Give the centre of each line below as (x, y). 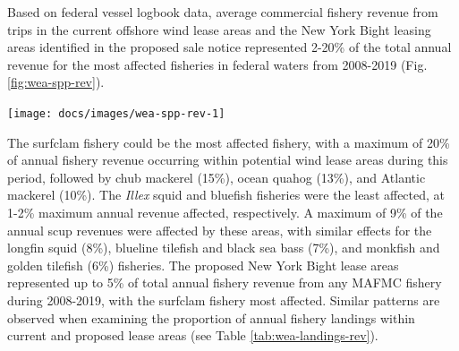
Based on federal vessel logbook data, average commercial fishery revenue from (223, 12)
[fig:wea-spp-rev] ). (56, 82)
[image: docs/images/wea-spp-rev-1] (116, 113)
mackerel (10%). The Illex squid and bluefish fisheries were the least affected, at (226, 195)
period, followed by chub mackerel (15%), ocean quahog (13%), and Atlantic (217, 177)
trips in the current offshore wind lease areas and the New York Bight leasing (219, 29)
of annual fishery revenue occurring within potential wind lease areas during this (228, 160)
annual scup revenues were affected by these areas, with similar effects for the (220, 230)
